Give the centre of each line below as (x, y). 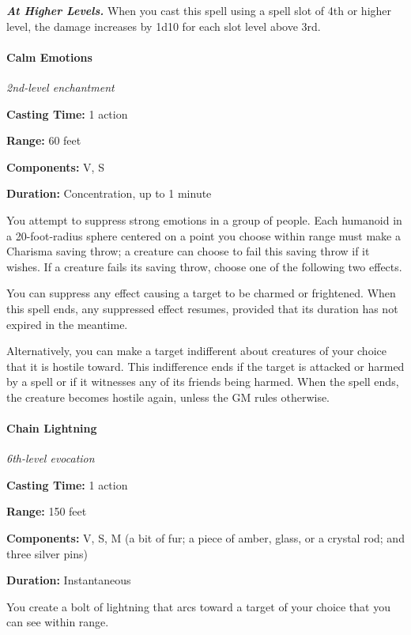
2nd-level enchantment (60, 87)
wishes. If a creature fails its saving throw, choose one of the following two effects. (204, 266)
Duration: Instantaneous (69, 580)
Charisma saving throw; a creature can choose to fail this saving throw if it (188, 251)
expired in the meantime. (67, 324)
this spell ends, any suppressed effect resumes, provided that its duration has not (202, 308)
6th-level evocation (51, 458)
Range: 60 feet (44, 140)
